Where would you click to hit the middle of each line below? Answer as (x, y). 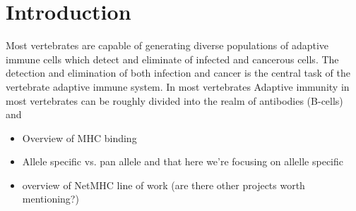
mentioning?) (51, 199)
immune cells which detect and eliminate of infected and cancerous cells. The (172, 59)
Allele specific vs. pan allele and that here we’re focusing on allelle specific (183, 161)
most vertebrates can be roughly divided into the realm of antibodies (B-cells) (174, 100)
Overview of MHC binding (79, 138)
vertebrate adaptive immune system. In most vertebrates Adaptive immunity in (178, 86)
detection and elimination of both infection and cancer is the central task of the (178, 73)
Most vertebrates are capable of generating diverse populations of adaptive (167, 45)
